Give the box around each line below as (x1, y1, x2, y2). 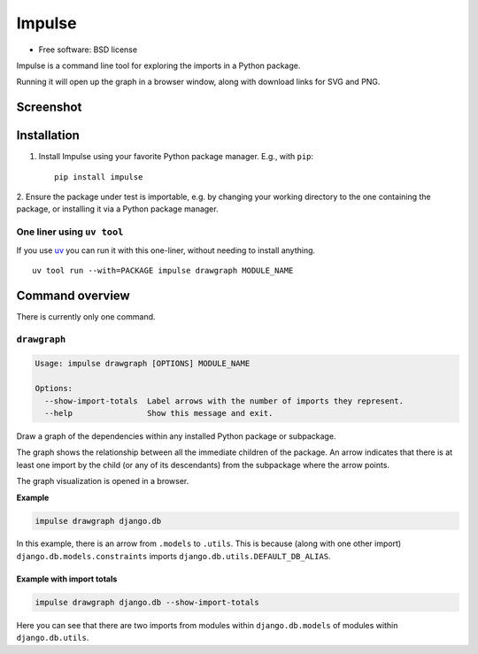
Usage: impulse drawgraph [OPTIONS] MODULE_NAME (35, 358, 251, 369)
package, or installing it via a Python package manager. (16, 204, 219, 214)
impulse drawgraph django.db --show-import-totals (35, 597, 260, 607)
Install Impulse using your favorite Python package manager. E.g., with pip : (38, 151, 314, 162)
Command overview (16, 288, 130, 303)
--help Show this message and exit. (44, 408, 274, 418)
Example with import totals (16, 573, 118, 584)
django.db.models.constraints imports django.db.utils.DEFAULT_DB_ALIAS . (16, 550, 331, 561)
